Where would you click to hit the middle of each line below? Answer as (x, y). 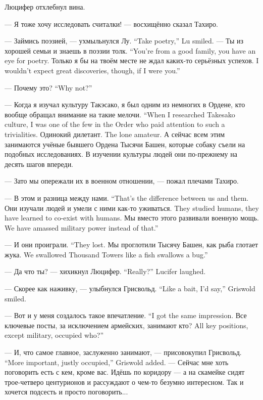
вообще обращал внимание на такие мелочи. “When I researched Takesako (120, 114)
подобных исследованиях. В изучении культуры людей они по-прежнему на (121, 154)
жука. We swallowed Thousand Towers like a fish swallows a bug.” (106, 254)
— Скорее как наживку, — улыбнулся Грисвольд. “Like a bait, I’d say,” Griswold (130, 288)
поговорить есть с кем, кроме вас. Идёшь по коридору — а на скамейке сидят (125, 372)
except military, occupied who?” (54, 335)
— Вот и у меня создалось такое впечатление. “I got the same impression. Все (126, 315)
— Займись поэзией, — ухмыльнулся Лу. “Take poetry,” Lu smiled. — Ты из (124, 41)
